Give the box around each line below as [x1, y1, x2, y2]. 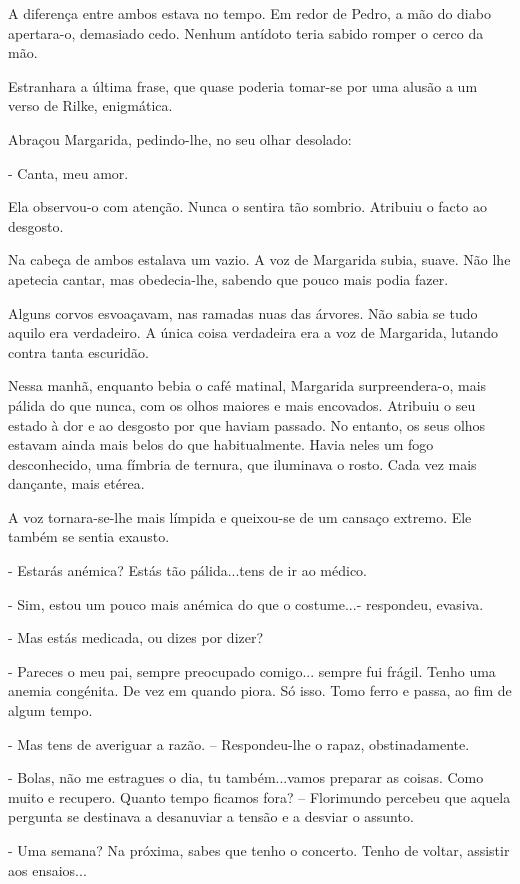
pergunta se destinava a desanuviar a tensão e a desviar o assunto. [8, 806, 414, 827]
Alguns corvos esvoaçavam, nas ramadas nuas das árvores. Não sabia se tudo [8, 302, 478, 323]
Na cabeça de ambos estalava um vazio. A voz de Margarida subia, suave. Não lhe [8, 249, 511, 270]
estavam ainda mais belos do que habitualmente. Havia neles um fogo [8, 434, 434, 455]
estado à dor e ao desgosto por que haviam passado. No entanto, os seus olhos [8, 414, 486, 435]
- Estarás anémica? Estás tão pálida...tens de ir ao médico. [8, 560, 367, 581]
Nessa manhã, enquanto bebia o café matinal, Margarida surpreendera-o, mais [8, 375, 487, 396]
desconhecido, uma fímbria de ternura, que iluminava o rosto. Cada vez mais [8, 453, 477, 474]
